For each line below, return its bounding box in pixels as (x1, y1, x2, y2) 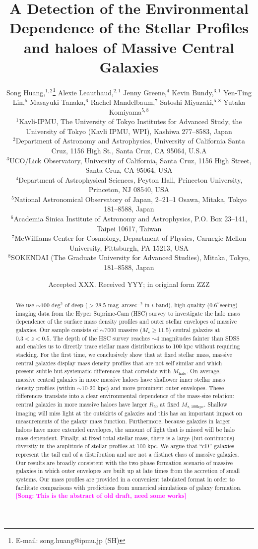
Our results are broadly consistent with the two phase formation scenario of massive (15, 458, 233, 467)
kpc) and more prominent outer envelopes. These (97, 383, 224, 392)
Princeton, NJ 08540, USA (88, 184, 170, 195)
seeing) (220, 301, 238, 309)
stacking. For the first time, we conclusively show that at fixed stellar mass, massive (15, 350, 232, 358)
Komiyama (109, 106, 142, 117)
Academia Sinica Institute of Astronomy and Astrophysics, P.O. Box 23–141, (13, 213, 248, 224)
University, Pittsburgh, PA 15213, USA (69, 242, 189, 253)
